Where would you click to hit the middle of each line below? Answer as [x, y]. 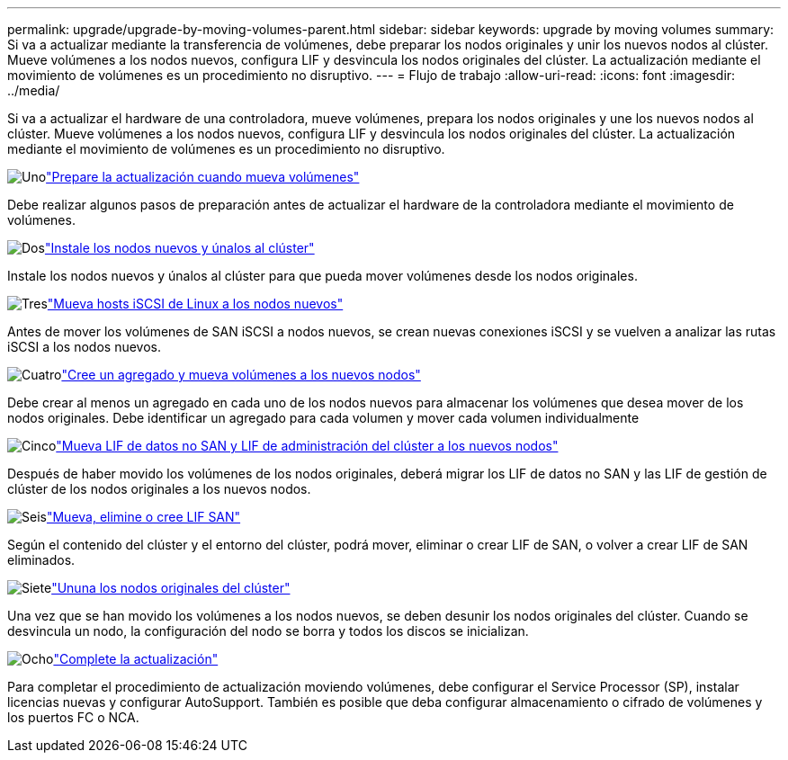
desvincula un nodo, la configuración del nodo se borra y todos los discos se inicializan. [268, 631]
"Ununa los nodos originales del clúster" [171, 588]
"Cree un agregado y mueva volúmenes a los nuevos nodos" [241, 375]
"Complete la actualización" [136, 659]
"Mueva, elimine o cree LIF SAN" [143, 517]
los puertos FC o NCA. [73, 717]
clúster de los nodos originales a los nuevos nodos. [159, 489]
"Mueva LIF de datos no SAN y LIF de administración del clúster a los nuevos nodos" [307, 446]
